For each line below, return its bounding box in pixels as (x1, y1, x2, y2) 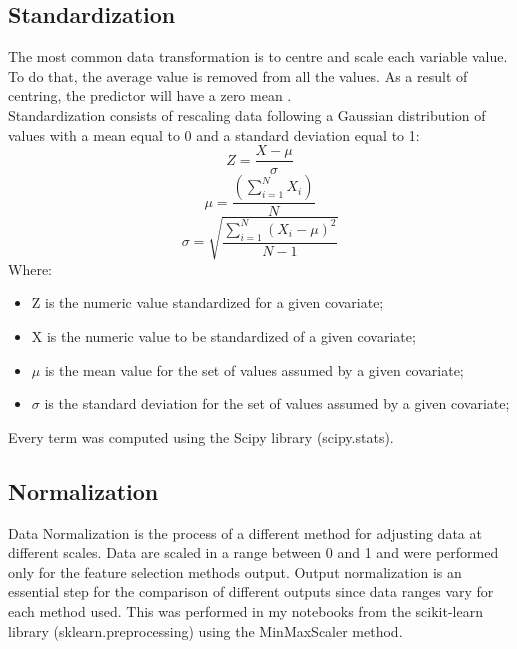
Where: (8, 258, 52, 279)
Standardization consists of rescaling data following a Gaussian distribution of (8, 104, 486, 125)
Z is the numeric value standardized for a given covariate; (31, 292, 384, 313)
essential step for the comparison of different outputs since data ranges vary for (8, 581, 494, 602)
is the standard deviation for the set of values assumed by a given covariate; (44, 393, 510, 414)
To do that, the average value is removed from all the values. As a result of (8, 65, 468, 86)
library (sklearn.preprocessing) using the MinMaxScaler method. (8, 620, 403, 641)
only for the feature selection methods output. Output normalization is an (8, 561, 462, 582)
